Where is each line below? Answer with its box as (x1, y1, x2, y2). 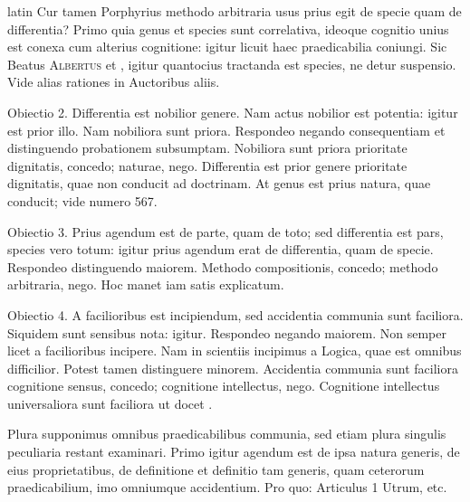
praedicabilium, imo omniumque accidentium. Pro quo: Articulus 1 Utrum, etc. (7, 478, 447, 497)
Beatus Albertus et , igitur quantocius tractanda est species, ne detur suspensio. (7, 54, 456, 73)
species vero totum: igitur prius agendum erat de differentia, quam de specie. (7, 240, 434, 259)
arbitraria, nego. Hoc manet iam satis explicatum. (7, 275, 284, 294)
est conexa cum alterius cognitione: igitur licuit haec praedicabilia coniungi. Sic (7, 37, 447, 56)
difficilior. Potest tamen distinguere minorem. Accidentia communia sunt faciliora (7, 358, 458, 377)
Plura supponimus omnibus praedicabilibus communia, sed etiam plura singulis (7, 424, 446, 443)
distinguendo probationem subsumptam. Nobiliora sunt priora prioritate (7, 138, 408, 157)
